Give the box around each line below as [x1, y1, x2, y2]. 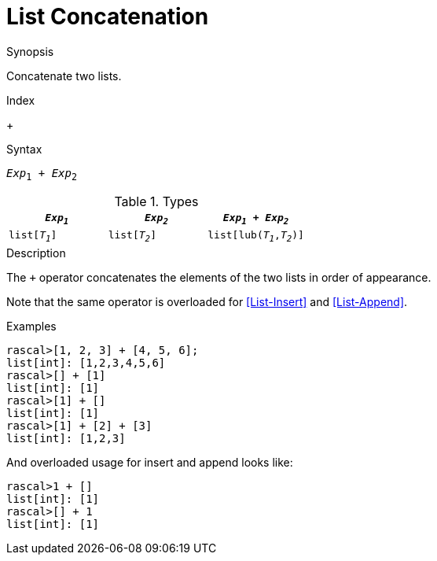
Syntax [6, 142, 42, 156]
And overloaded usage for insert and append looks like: [6, 455, 293, 469]
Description [6, 245, 66, 260]
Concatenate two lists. [6, 68, 122, 83]
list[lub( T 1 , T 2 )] [207, 229, 304, 244]
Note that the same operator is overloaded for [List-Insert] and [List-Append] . [6, 294, 408, 308]
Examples [6, 319, 57, 333]
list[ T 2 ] [108, 229, 156, 244]
